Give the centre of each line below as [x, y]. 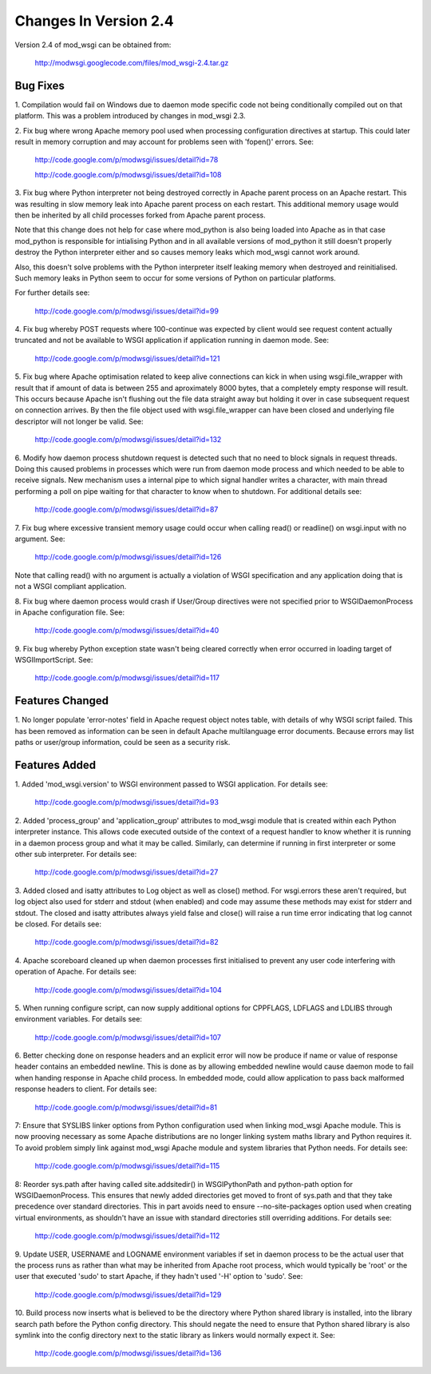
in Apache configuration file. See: [70, 612]
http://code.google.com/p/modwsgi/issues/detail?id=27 [127, 872]
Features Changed [62, 701]
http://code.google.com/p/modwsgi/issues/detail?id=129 [128, 1294]
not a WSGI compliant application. [71, 587]
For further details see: [52, 293]
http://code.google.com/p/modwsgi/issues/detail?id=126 [128, 557]
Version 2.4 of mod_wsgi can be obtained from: [93, 45]
